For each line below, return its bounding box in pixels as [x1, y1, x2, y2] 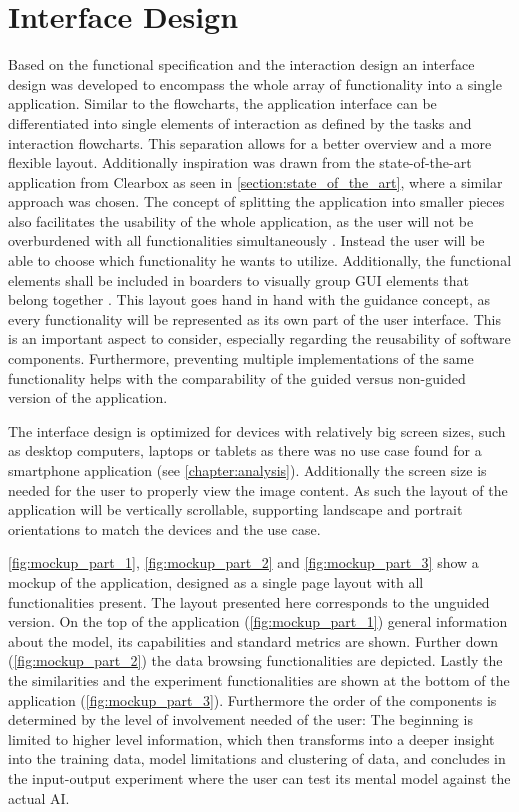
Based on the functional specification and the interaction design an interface [8, 54, 475, 75]
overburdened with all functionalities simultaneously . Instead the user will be [8, 230, 485, 251]
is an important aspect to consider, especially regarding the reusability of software [8, 328, 511, 349]
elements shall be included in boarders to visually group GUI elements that [8, 269, 470, 290]
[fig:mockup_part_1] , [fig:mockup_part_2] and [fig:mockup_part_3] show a [8, 552, 479, 573]
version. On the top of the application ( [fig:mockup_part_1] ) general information [8, 611, 508, 632]
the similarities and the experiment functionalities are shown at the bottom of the [8, 669, 510, 690]
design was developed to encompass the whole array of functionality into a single [8, 73, 502, 94]
